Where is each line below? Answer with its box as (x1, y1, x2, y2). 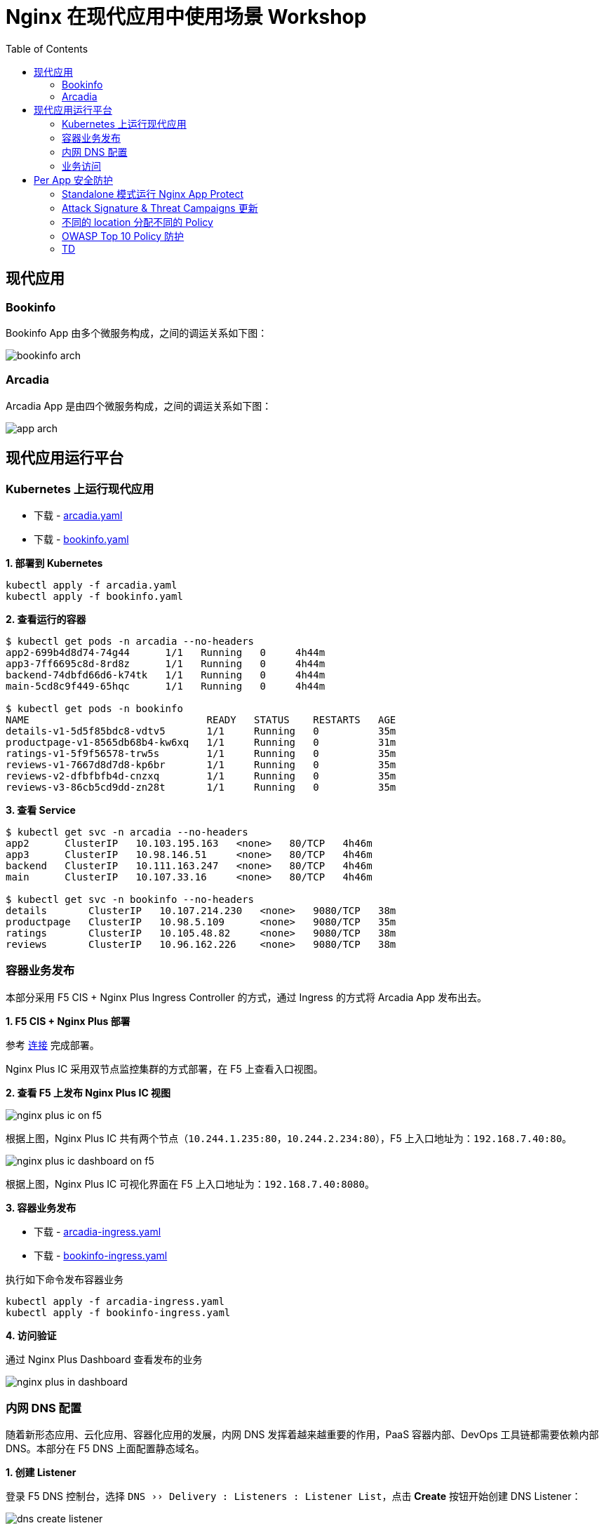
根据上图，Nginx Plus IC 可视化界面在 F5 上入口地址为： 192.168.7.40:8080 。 (6, 1177, 375, 1190)
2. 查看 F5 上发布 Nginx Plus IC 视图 (6, 1086, 171, 1099)
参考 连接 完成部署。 (6, 1038, 100, 1051)
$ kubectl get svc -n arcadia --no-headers (6, 826, 248, 838)
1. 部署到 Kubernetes (6, 556, 103, 569)
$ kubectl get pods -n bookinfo (6, 702, 183, 714)
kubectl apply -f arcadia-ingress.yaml (6, 1295, 224, 1307)
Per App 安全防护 (34, 173, 113, 186)
